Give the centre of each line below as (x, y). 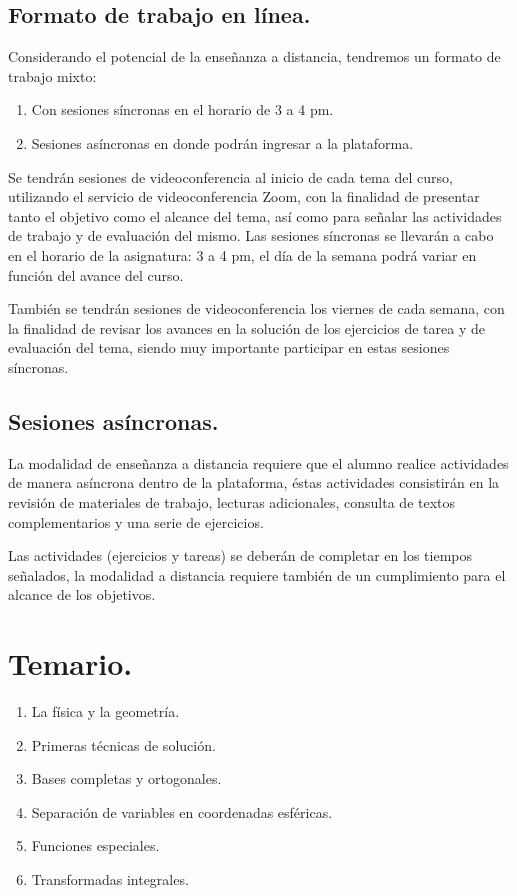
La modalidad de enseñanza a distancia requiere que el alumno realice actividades (258, 462)
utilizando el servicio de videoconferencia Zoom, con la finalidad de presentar (244, 196)
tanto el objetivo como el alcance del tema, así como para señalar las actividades (255, 215)
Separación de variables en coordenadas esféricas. (182, 811)
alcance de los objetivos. (82, 594)
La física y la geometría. (105, 711)
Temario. (70, 663)
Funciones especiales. (95, 845)
